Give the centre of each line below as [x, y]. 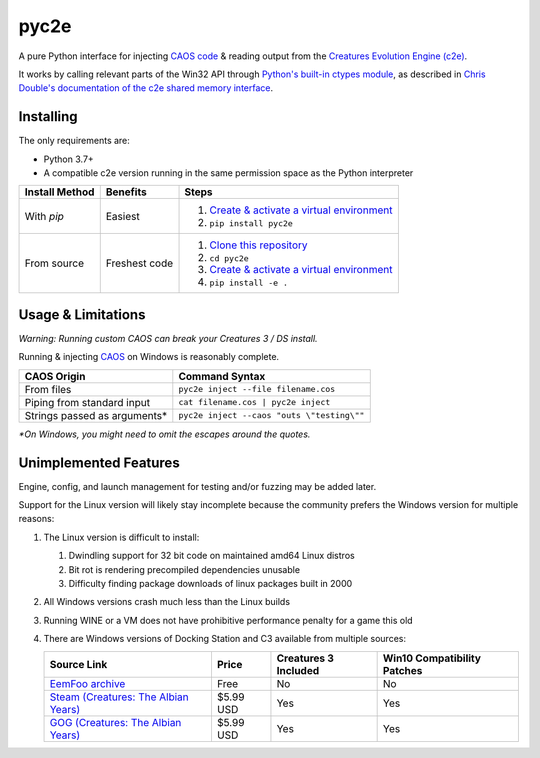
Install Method [59, 192]
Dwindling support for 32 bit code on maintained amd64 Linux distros [211, 556]
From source [54, 263]
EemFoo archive [87, 683]
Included [298, 670]
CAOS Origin [55, 376]
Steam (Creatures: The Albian [119, 697]
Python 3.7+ [68, 159]
